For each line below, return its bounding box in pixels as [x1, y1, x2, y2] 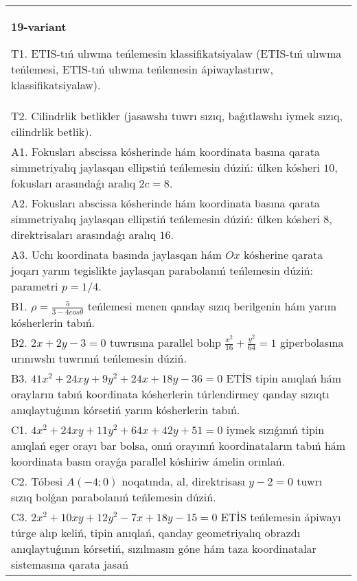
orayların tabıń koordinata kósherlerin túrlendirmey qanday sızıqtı [11, 386, 330, 402]
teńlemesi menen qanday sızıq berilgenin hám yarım [87, 298, 337, 314]
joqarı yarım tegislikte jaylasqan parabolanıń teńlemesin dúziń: [11, 262, 314, 278]
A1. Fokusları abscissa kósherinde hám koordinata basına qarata [11, 144, 320, 159]
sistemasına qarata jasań [11, 556, 129, 573]
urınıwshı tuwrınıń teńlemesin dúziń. [11, 350, 187, 367]
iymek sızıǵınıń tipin [226, 422, 325, 438]
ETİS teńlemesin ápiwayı [220, 509, 341, 525]
